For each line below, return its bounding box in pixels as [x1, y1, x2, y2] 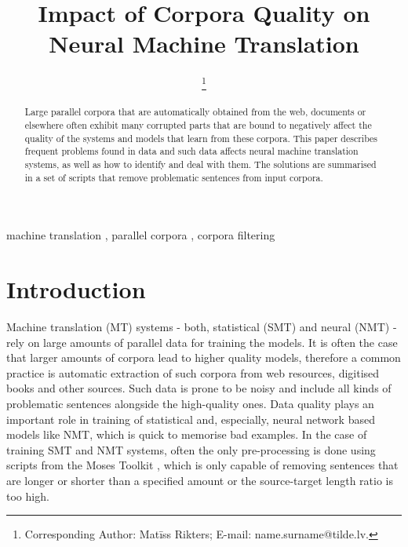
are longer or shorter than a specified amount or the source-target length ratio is [6, 472, 393, 489]
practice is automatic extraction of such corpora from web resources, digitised [6, 364, 380, 381]
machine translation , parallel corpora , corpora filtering [6, 227, 275, 243]
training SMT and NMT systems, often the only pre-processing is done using [6, 441, 376, 458]
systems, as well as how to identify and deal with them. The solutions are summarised [24, 158, 377, 171]
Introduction [6, 273, 146, 305]
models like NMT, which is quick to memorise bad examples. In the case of [6, 426, 367, 443]
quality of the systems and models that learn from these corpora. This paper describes [24, 131, 378, 144]
